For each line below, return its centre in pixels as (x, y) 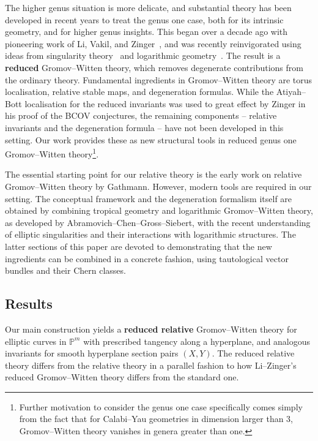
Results (29, 303)
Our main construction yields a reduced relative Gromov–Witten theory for (151, 329)
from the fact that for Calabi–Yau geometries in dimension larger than (151, 419)
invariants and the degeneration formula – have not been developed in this (144, 127)
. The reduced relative (253, 353)
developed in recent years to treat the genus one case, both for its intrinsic (144, 19)
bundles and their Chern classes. (65, 270)
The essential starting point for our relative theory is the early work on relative (153, 174)
